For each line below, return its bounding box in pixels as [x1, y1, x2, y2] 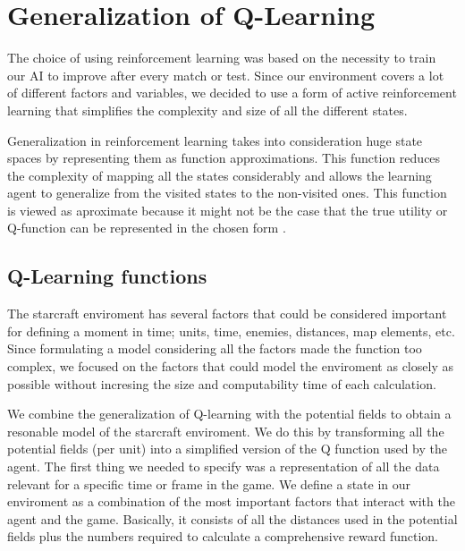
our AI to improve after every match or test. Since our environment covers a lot [7, 65, 444, 84]
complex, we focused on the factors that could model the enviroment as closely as [7, 357, 453, 376]
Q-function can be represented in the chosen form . [7, 218, 286, 237]
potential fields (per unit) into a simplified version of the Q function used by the [7, 439, 447, 458]
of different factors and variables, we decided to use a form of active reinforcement [7, 83, 457, 102]
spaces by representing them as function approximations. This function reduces [7, 148, 441, 167]
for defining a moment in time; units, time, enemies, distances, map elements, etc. [7, 321, 455, 340]
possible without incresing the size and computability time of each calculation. [7, 374, 436, 393]
